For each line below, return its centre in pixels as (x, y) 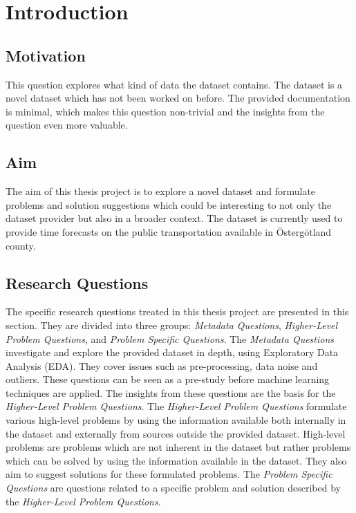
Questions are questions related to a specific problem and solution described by (173, 488)
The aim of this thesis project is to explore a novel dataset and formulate (161, 191)
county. (21, 245)
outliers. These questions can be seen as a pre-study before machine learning (168, 379)
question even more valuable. (67, 125)
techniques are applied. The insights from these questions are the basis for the (171, 392)
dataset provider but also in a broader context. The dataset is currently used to (174, 218)
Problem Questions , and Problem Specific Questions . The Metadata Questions (170, 338)
